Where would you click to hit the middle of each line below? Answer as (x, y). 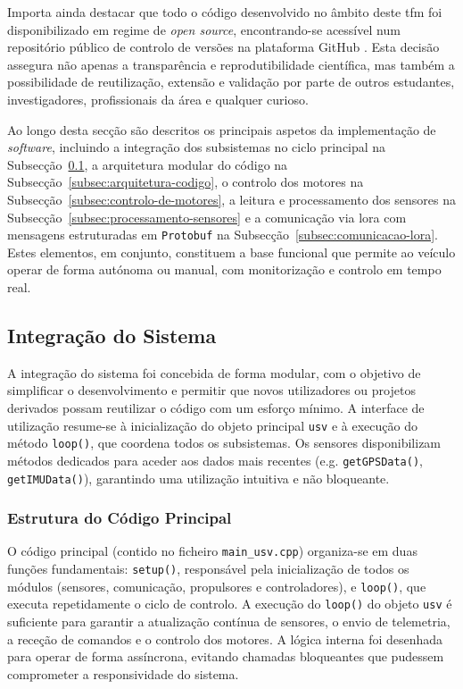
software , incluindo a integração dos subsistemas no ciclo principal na (197, 147)
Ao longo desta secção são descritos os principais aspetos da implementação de (222, 129)
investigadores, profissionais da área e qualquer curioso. (158, 99)
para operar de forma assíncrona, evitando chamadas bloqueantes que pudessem (226, 656)
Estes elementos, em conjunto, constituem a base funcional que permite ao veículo (231, 252)
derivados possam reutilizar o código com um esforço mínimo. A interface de (216, 407)
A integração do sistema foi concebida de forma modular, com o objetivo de (214, 372)
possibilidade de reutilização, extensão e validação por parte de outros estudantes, (231, 82)
